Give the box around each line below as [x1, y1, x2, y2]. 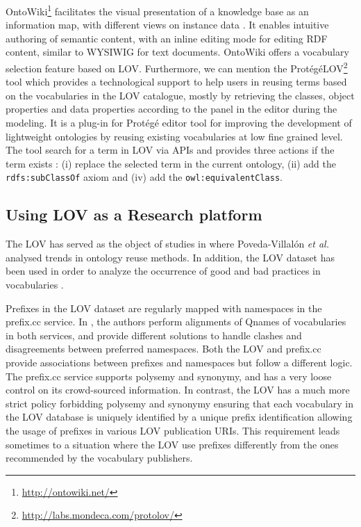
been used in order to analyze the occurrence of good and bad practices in [6, 263, 321, 278]
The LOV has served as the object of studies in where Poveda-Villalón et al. [6, 236, 329, 251]
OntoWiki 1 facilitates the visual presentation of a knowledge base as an [6, 2, 309, 18]
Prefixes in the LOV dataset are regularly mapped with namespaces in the [6, 300, 322, 315]
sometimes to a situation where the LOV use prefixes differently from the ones [6, 437, 339, 451]
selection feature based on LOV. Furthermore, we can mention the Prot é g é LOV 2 [6, 59, 348, 75]
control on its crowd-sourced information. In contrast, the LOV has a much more [6, 382, 350, 397]
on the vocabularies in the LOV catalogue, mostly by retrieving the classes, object [6, 88, 355, 102]
